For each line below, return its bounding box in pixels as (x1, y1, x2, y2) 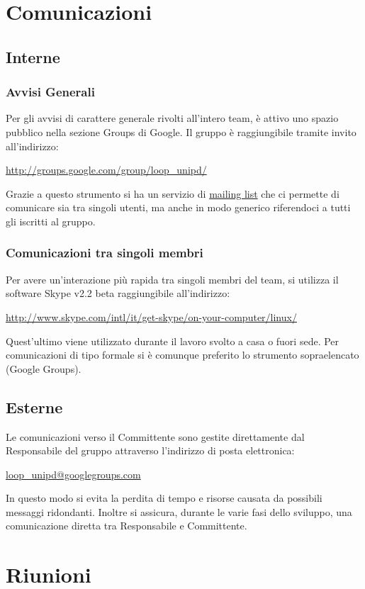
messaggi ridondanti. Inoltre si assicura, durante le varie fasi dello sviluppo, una (6, 504, 352, 519)
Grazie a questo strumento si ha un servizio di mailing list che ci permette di (6, 186, 339, 201)
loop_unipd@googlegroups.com (6, 466, 141, 481)
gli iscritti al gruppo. (6, 213, 96, 228)
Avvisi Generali (6, 83, 95, 101)
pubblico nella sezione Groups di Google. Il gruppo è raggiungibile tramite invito (6, 124, 356, 139)
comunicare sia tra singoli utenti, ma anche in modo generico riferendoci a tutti (6, 200, 351, 215)
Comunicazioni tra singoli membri (6, 244, 203, 262)
